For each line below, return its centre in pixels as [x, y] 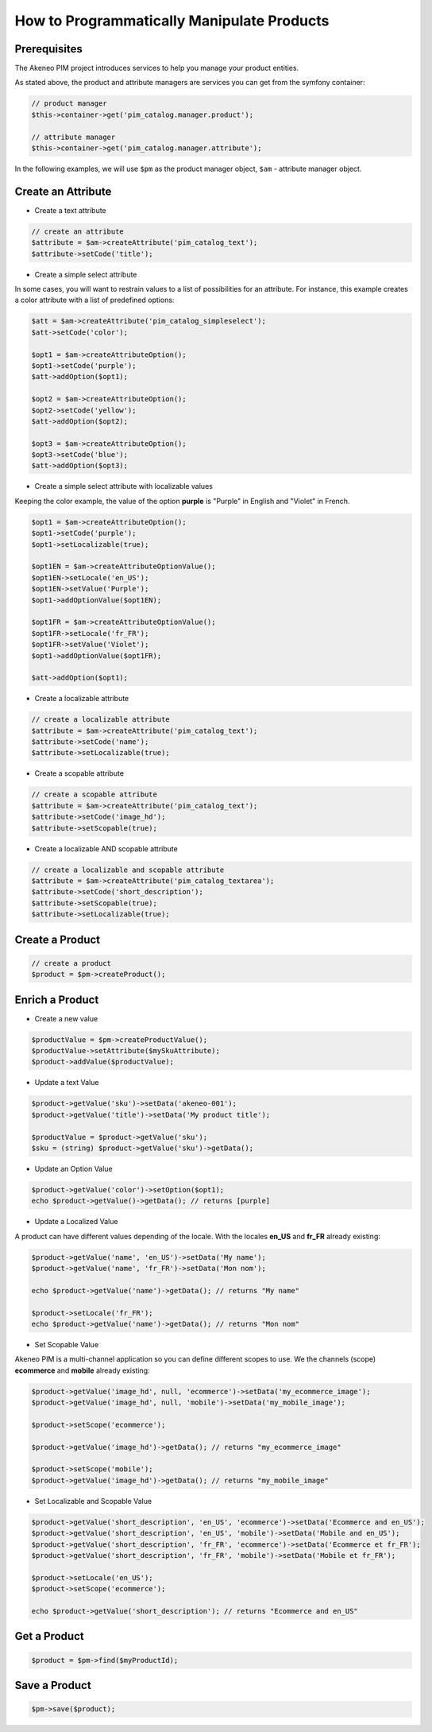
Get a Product [49, 1636]
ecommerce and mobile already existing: [82, 1370]
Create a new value [66, 1018]
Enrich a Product [57, 1000]
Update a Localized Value [76, 1222]
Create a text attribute [70, 210]
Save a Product [53, 1685]
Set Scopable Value [67, 1344]
